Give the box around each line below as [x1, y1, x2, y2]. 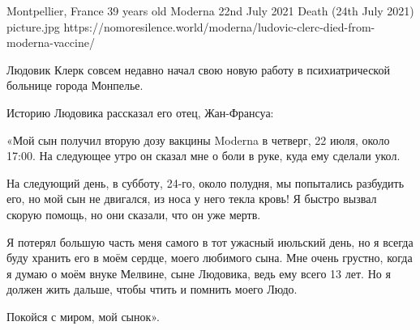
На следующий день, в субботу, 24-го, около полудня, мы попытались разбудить [6, 174, 405, 191]
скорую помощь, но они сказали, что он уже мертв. [6, 205, 261, 222]
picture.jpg [6, 18, 60, 35]
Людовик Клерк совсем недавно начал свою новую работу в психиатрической [6, 61, 390, 78]
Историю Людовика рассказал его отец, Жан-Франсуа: [6, 104, 274, 121]
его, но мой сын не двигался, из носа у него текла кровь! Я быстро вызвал [6, 190, 377, 207]
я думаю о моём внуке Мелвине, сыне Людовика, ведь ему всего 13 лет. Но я [6, 264, 391, 281]
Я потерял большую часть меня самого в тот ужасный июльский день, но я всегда [6, 233, 414, 250]
